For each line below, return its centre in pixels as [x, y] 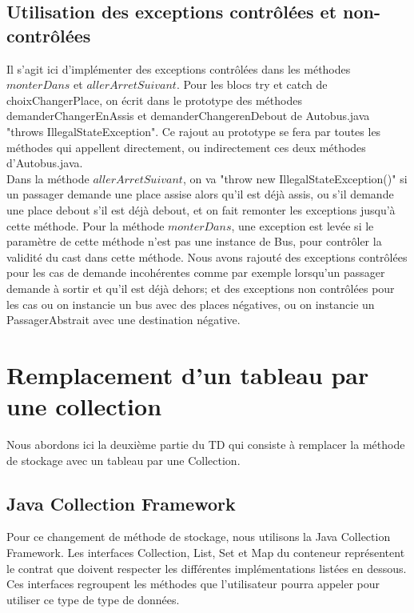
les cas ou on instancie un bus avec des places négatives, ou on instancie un [191, 304]
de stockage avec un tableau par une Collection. [123, 460]
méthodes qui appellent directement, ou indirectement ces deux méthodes [186, 147]
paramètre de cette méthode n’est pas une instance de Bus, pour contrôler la [194, 241]
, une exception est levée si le [303, 225]
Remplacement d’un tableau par [188, 374]
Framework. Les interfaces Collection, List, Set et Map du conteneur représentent [206, 552]
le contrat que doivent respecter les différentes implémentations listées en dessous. [207, 568]
